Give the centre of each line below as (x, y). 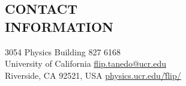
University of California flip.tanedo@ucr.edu (85, 63)
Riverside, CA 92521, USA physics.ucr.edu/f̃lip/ (93, 75)
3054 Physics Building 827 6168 (63, 51)
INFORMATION (59, 26)
